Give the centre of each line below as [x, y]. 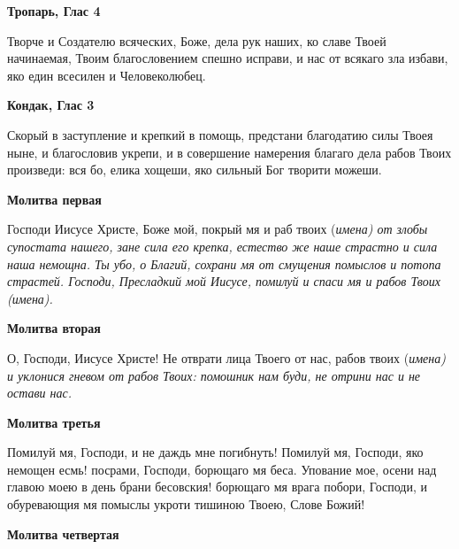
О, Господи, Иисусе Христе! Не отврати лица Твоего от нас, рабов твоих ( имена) [226, 357]
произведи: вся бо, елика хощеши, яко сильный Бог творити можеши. [195, 170]
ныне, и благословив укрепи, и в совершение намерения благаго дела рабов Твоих [229, 152]
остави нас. [40, 393]
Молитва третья [54, 422]
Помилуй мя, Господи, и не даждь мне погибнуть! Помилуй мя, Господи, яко [215, 452]
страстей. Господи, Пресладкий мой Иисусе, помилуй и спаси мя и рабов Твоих [224, 281]
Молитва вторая [54, 328]
